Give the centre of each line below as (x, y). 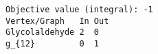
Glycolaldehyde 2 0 (53, 32)
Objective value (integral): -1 (79, 10)
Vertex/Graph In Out (57, 21)
